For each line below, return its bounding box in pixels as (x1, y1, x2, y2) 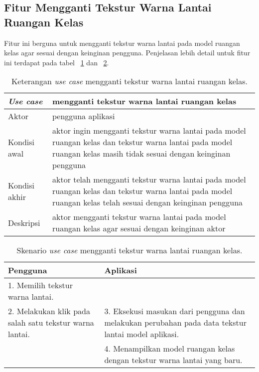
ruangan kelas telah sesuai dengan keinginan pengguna (52, 196, 243, 208)
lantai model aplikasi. (104, 328, 179, 340)
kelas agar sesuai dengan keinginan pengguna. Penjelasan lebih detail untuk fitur (4, 47, 251, 58)
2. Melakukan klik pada (8, 305, 90, 317)
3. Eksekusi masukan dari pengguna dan (104, 305, 245, 317)
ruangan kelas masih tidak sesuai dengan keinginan (52, 148, 231, 160)
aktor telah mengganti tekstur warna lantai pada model (52, 174, 246, 186)
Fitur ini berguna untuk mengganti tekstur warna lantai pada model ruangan (4, 37, 240, 48)
